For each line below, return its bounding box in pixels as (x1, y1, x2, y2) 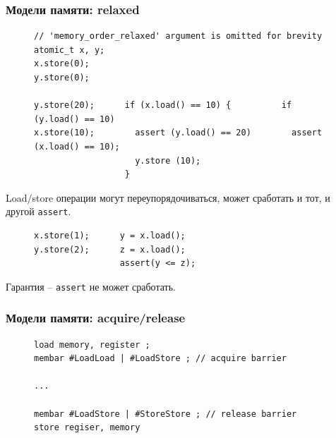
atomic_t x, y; (34, 44, 105, 55)
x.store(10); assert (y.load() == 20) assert (34, 128, 323, 138)
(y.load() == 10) (34, 114, 115, 124)
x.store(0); (34, 59, 90, 69)
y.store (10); (135, 155, 201, 166)
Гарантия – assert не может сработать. (6, 279, 176, 293)
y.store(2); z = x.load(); (34, 244, 186, 255)
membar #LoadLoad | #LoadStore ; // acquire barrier (34, 353, 287, 364)
